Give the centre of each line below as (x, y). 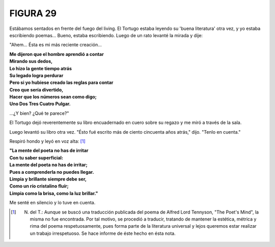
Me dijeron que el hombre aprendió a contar (57, 54)
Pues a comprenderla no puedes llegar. (52, 172)
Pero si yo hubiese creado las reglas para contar (61, 83)
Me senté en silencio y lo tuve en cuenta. (52, 203)
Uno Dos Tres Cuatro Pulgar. (40, 104)
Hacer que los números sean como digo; (53, 97)
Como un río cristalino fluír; (39, 186)
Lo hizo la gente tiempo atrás (41, 68)
